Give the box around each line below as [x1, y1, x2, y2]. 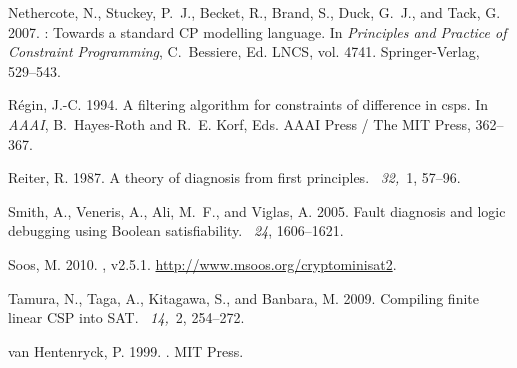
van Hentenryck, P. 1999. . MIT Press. [8, 340, 244, 361]
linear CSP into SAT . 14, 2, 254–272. [8, 307, 245, 328]
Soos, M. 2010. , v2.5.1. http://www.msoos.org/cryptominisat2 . [8, 253, 397, 274]
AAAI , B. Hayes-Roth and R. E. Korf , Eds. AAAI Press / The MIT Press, [8, 113, 471, 134]
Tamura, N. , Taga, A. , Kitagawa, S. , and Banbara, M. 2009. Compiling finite [8, 287, 479, 308]
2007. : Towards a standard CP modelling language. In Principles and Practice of [8, 21, 507, 42]
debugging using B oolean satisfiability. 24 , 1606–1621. [8, 220, 344, 241]
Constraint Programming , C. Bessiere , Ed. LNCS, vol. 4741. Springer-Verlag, [8, 41, 480, 62]
